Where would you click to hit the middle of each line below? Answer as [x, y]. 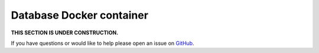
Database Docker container [80, 15]
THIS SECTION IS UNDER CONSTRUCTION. [65, 33]
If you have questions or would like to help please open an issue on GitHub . [102, 43]
